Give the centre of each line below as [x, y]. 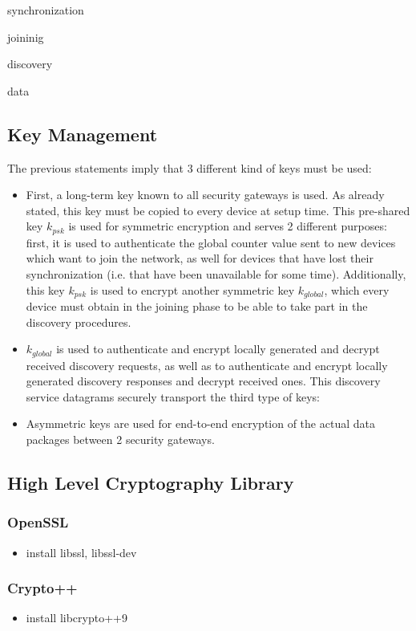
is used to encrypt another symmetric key [192, 289]
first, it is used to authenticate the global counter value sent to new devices [211, 242]
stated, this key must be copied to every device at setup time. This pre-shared [218, 210]
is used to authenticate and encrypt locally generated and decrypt [218, 349]
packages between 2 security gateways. [120, 440]
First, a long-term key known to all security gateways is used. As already [205, 195]
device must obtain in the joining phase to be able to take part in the [197, 306]
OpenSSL [38, 522]
